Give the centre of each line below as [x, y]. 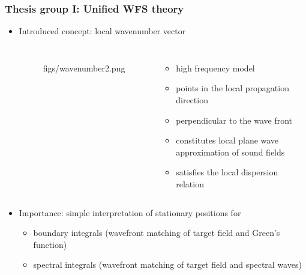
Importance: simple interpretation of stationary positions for [130, 212]
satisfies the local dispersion [227, 172]
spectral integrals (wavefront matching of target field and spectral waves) [167, 264]
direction [192, 100]
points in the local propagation [232, 88]
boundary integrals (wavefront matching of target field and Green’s [157, 233]
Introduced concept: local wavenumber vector [102, 31]
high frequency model [215, 68]
